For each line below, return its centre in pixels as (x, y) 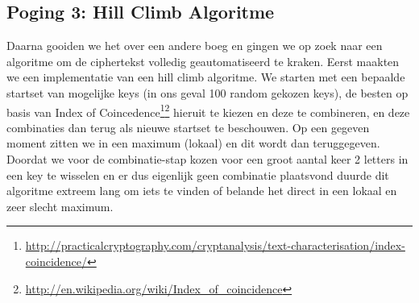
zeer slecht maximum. (60, 206)
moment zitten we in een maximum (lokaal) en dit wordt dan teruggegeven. (193, 143)
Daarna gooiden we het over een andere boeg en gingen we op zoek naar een (195, 46)
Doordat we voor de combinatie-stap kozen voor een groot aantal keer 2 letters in (207, 159)
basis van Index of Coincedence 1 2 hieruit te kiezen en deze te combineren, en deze (208, 110)
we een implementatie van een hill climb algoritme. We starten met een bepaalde (206, 77)
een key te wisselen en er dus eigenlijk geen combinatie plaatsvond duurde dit (198, 174)
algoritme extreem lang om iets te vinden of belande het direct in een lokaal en (202, 191)
